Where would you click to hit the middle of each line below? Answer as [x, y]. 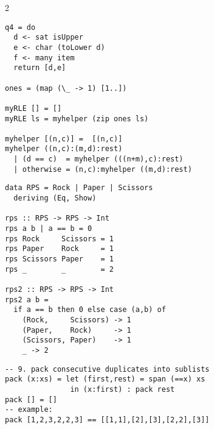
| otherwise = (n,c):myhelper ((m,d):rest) [103, 169]
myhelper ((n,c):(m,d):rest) [64, 149]
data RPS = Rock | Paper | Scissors [79, 188]
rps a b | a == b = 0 [49, 229]
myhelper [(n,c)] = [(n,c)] [64, 139]
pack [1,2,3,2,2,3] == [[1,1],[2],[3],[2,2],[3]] [107, 420]
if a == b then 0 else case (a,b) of [90, 310]
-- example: [29, 410]
